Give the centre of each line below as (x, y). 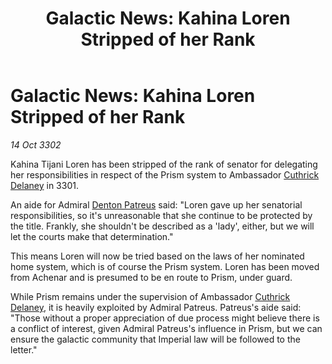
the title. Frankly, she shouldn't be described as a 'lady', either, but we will (162, 226)
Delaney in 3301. (44, 185)
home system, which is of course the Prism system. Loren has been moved (165, 266)
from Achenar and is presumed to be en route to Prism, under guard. (151, 277)
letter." (24, 349)
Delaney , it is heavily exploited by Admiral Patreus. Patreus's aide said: (156, 307)
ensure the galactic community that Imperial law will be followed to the (155, 339)
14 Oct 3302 (36, 144)
